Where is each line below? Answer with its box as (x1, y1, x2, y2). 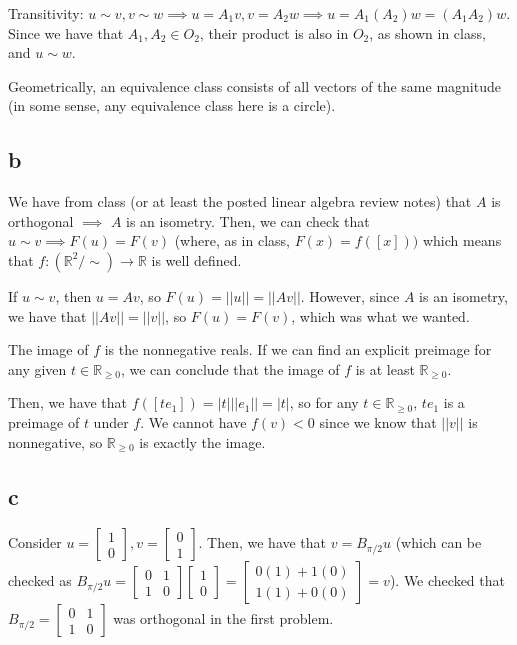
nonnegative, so (8, 431, 103, 452)
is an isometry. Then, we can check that (126, 210, 370, 231)
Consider (8, 532, 62, 553)
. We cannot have (140, 411, 247, 432)
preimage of (8, 411, 80, 432)
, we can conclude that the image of (120, 358, 340, 379)
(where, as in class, (174, 230, 290, 251)
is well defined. (151, 249, 242, 270)
